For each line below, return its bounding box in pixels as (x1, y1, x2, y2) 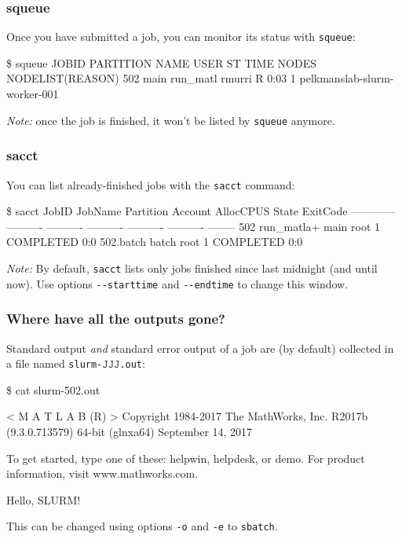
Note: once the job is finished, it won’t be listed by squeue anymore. (6, 112, 335, 128)
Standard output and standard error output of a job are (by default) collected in (6, 339, 394, 356)
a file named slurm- (6, 355, 103, 372)
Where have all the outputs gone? (6, 309, 225, 328)
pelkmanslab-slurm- (299, 70, 394, 86)
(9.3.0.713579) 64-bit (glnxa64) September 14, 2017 (6, 423, 253, 439)
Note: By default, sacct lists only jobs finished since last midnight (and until (6, 259, 378, 276)
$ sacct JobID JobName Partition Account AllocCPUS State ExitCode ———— (6, 203, 396, 219)
